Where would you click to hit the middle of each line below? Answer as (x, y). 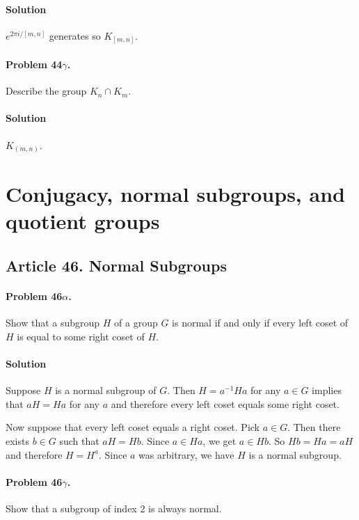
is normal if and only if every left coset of (260, 323)
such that (79, 440)
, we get (220, 440)
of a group (136, 323)
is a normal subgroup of (106, 390)
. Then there (314, 427)
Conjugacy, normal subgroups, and (175, 194)
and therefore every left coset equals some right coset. (225, 403)
